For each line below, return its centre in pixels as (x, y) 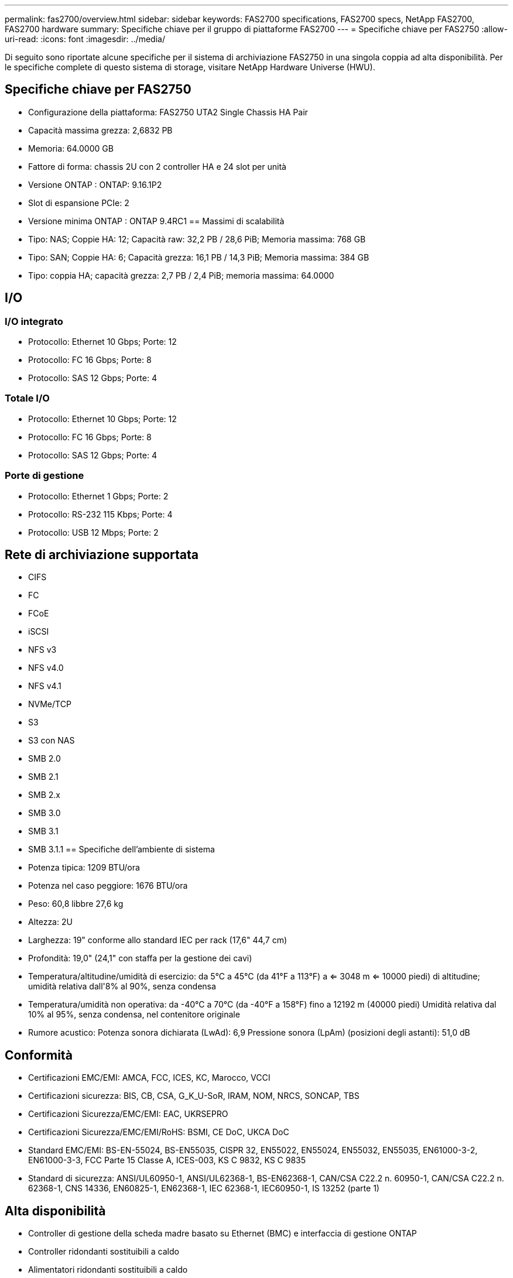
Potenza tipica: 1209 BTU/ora (84, 868)
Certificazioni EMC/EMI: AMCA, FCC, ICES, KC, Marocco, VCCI (149, 1078)
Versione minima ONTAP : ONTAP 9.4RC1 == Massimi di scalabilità (156, 221)
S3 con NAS (52, 741)
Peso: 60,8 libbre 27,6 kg (76, 904)
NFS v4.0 (46, 668)
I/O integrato (34, 321)
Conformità (39, 1055)
